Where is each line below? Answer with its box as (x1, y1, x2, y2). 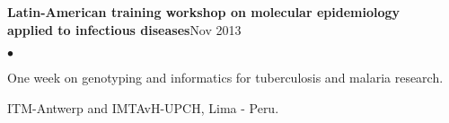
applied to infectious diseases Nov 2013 (7, 20, 242, 39)
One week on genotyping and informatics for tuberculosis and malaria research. (7, 68, 444, 87)
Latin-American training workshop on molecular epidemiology (7, 3, 401, 21)
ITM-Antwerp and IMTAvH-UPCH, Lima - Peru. (7, 98, 279, 117)
